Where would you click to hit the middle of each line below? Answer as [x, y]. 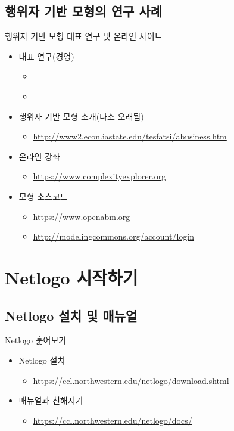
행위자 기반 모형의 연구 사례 [84, 11]
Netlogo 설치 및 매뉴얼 [71, 315]
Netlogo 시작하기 [71, 277]
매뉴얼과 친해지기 [51, 400]
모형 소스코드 [43, 196]
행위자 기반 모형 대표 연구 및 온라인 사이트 [84, 36]
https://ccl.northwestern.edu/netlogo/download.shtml [131, 380]
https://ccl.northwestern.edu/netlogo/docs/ [113, 420]
